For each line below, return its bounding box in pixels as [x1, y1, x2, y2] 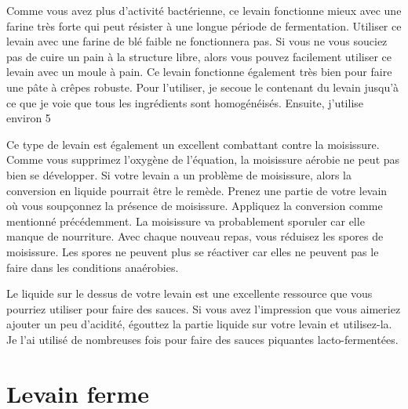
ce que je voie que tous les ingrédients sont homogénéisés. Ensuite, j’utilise [6, 94, 364, 110]
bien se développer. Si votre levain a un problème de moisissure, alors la [6, 166, 352, 183]
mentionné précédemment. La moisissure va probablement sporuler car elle [6, 212, 365, 229]
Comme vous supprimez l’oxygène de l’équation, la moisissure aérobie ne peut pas [6, 151, 400, 168]
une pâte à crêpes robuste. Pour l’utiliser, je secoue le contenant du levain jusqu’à [6, 78, 399, 95]
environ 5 [6, 110, 51, 126]
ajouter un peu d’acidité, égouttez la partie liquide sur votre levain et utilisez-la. [6, 316, 392, 332]
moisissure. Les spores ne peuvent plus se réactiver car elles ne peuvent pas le [6, 243, 379, 259]
